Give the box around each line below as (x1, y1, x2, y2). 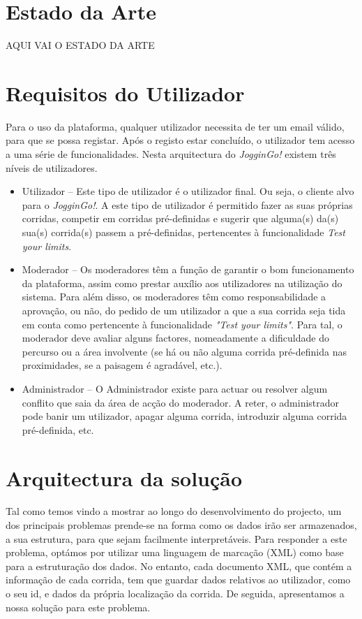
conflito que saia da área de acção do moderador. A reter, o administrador (22, 395, 340, 409)
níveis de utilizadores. (6, 160, 98, 175)
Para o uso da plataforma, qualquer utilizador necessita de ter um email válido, (6, 119, 345, 133)
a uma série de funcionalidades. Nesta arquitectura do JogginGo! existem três (6, 147, 336, 161)
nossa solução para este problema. (6, 599, 151, 614)
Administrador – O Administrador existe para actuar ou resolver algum (22, 381, 328, 395)
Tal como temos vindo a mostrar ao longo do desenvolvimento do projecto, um (6, 504, 342, 518)
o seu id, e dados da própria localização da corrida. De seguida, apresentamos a (6, 586, 345, 600)
